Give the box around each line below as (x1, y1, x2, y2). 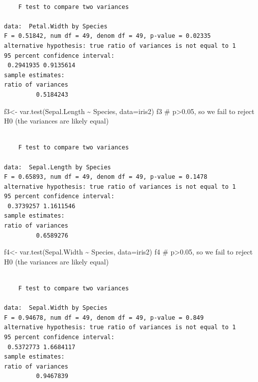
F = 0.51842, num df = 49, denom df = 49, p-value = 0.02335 (4, 32, 211, 40)
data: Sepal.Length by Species (4, 163, 111, 171)
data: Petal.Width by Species (4, 22, 108, 30)
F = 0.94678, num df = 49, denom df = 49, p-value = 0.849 (4, 314, 204, 321)
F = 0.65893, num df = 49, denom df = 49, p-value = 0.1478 (4, 173, 208, 181)
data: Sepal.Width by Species (4, 304, 108, 312)
